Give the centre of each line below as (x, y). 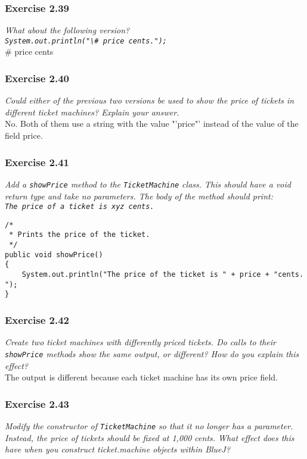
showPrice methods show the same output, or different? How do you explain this (152, 353)
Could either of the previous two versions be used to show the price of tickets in (150, 100)
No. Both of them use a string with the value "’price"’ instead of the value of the (152, 124)
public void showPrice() (54, 255)
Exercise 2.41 (37, 162)
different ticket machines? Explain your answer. (92, 112)
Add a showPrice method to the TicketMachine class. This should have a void (148, 184)
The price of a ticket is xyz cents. (80, 207)
